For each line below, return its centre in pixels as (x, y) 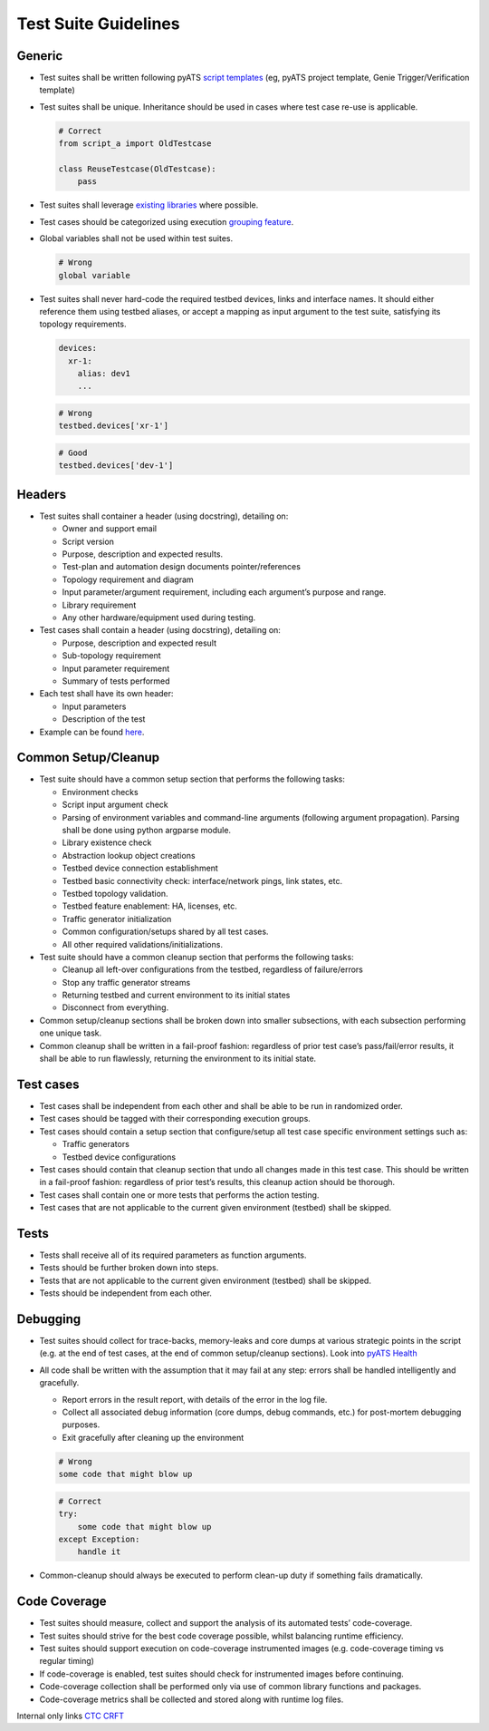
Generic (40, 56)
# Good (73, 453)
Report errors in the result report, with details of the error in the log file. (195, 1399)
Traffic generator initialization (117, 919)
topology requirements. (83, 324)
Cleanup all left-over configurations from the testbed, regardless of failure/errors (213, 969)
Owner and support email (110, 529)
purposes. (81, 1425)
